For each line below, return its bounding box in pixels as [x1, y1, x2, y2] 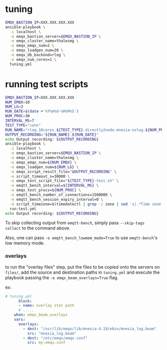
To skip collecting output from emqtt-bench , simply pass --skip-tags [5, 220, 145, 226]
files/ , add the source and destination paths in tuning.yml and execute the [5, 269, 160, 275]
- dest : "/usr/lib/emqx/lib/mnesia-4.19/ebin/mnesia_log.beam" [23, 326, 157, 331]
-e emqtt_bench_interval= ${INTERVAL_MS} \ [9, 183, 99, 188]
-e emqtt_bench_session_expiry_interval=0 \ [9, 197, 103, 202]
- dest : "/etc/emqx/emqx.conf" [23, 336, 88, 341]
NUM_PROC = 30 [5, 114, 30, 119]
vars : [14, 317, 26, 322]
